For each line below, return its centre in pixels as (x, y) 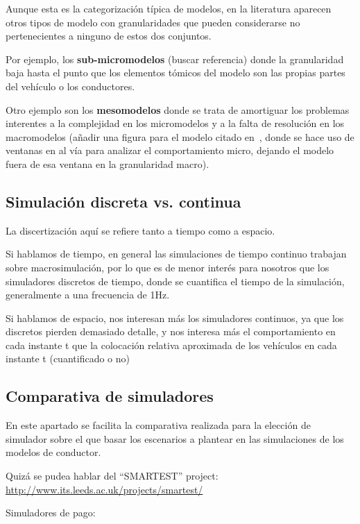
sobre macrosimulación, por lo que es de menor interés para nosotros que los (168, 267)
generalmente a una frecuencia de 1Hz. (88, 295)
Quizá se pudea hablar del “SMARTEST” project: (112, 476)
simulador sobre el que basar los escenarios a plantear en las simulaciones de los (175, 438)
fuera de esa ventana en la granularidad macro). (108, 163)
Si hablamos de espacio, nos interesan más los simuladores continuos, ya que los (175, 318)
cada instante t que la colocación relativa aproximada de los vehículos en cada (171, 345)
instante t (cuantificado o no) (68, 358)
